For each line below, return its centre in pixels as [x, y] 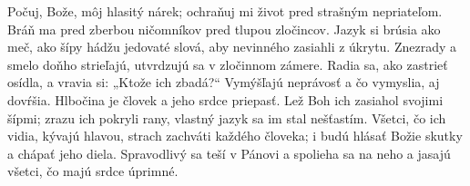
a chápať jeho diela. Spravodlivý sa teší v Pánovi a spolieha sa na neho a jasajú [229, 153]
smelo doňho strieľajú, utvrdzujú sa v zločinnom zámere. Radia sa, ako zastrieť [228, 64]
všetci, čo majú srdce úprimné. [93, 171]
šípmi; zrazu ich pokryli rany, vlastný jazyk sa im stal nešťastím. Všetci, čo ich [227, 117]
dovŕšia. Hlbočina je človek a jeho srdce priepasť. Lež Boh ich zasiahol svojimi [225, 99]
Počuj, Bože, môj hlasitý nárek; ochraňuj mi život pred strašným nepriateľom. [225, 11]
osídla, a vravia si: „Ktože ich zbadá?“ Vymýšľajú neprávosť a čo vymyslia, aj [224, 82]
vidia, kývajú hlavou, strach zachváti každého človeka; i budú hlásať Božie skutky [235, 136]
